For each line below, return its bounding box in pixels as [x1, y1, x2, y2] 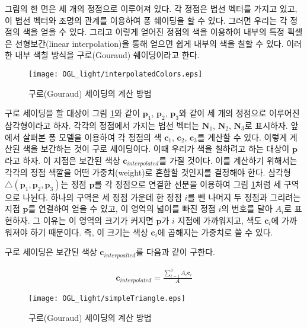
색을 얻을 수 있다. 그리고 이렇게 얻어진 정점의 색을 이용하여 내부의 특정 [23, 26, 284, 38]
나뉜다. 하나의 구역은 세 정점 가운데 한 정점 [23, 190, 182, 203]
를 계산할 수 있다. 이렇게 [197, 130, 287, 143]
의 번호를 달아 [221, 202, 273, 215]
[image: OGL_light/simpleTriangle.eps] [28, 294, 186, 302]
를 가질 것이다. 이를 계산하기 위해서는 [159, 154, 298, 166]
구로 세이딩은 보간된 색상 [5, 246, 97, 258]
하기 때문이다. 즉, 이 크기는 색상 [30, 225, 148, 238]
